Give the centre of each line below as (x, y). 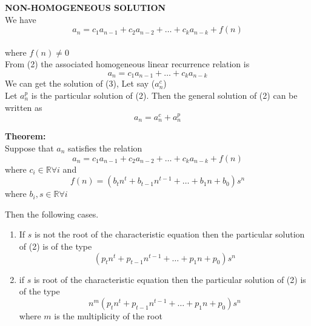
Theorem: (25, 136)
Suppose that (29, 148)
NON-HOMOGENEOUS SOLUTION (85, 7)
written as (24, 107)
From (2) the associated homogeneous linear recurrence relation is (127, 64)
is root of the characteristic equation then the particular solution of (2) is (170, 279)
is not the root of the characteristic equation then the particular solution (170, 234)
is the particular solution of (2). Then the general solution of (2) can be (164, 95)
